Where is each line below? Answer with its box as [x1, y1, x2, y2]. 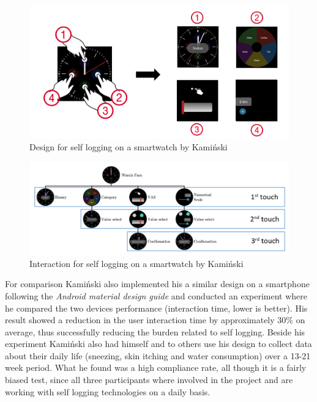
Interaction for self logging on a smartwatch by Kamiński [29, 257, 244, 269]
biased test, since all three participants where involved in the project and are [5, 373, 293, 386]
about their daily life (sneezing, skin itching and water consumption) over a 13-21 [5, 349, 311, 362]
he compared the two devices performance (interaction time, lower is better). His [5, 301, 308, 314]
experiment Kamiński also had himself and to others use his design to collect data [5, 337, 312, 350]
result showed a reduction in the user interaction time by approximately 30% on [5, 313, 305, 326]
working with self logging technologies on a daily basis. [5, 385, 211, 398]
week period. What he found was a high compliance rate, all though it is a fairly [5, 361, 307, 374]
